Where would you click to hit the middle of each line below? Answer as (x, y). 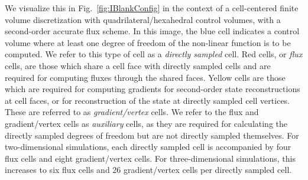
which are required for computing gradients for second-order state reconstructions (153, 89)
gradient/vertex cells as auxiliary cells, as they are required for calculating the (146, 123)
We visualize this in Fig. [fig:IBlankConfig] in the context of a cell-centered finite (152, 8)
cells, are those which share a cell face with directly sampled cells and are (138, 65)
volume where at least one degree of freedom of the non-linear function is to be (148, 42)
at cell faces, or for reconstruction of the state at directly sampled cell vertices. (147, 100)
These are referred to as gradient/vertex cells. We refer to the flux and (132, 112)
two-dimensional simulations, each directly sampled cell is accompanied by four (148, 147)
